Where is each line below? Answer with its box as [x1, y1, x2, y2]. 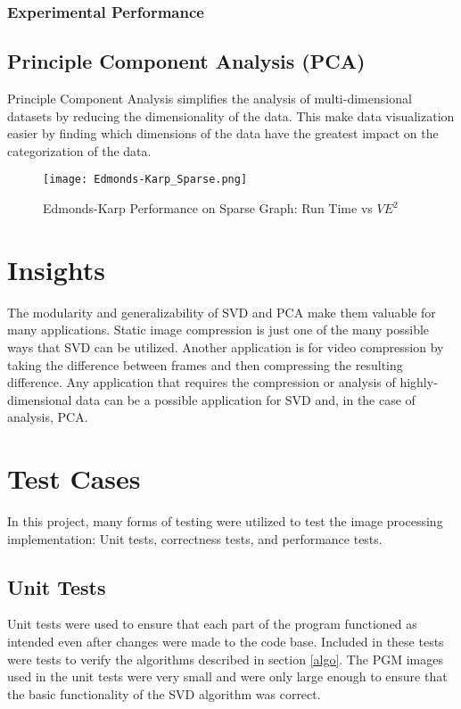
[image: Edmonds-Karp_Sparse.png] [43, 173, 248, 186]
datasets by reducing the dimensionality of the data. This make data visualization [7, 106, 455, 125]
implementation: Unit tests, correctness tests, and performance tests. [7, 529, 383, 548]
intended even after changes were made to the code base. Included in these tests [7, 632, 444, 651]
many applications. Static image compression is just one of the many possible [7, 320, 430, 339]
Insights [7, 251, 106, 287]
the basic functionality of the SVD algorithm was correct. [7, 684, 321, 703]
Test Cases [7, 460, 141, 497]
